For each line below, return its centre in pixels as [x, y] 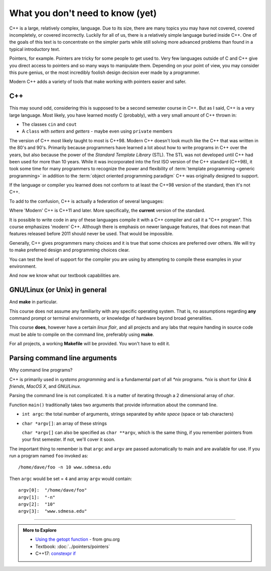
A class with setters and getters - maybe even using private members [97, 131]
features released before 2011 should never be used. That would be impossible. [91, 234]
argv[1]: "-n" [37, 497]
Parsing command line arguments [63, 358]
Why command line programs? [41, 370]
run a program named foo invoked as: [49, 456]
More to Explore [40, 530]
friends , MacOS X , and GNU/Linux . [45, 386]
